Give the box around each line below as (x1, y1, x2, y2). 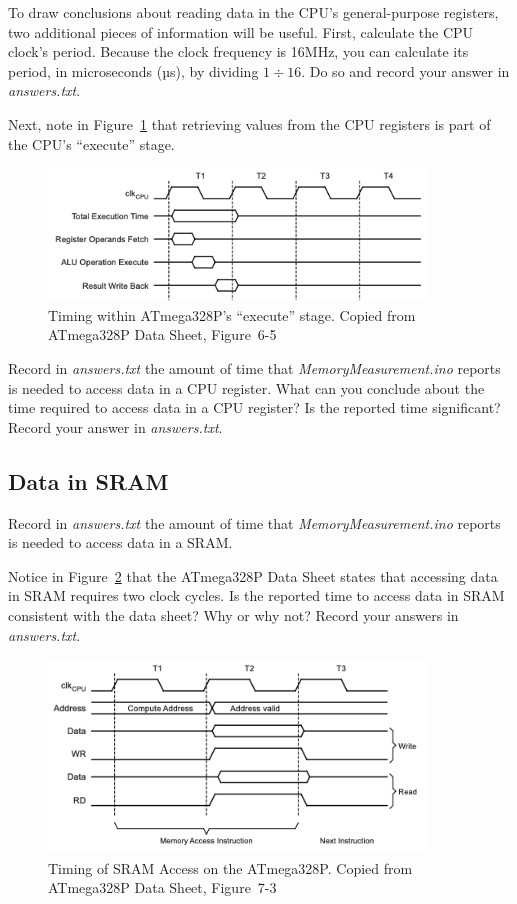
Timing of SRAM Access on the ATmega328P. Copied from (48, 857, 413, 878)
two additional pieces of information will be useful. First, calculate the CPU (8, 21, 474, 42)
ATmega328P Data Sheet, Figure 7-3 (48, 877, 277, 898)
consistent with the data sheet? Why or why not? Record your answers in (8, 605, 459, 625)
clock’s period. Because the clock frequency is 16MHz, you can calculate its (8, 41, 469, 62)
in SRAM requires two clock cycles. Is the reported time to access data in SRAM (8, 585, 505, 606)
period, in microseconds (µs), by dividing (8, 60, 259, 81)
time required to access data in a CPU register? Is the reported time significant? (8, 397, 501, 418)
